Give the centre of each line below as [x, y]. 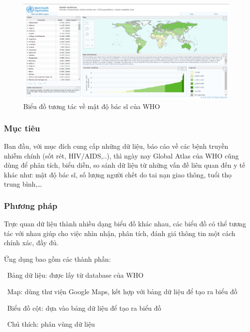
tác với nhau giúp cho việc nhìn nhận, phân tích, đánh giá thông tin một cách [120, 233]
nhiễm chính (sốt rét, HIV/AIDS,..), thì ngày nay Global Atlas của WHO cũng [121, 155]
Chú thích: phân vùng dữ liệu [51, 324]
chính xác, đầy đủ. [31, 243]
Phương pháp [31, 205]
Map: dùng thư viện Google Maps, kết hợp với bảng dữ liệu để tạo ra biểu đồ [122, 292]
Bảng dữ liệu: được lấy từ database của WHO [75, 275]
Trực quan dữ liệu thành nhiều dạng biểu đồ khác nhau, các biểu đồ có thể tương [125, 224]
